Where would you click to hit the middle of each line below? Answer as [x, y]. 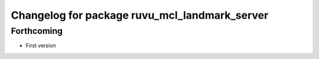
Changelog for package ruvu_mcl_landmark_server [140, 15]
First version [41, 46]
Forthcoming [37, 31]
